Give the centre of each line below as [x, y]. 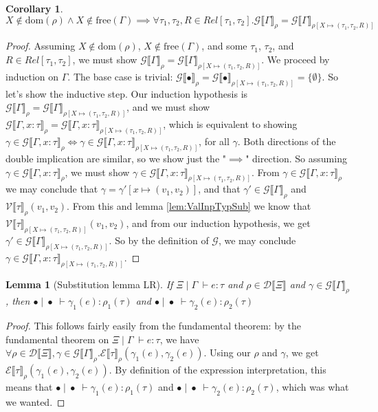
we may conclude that [52, 189]
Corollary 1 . [34, 8]
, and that [219, 189]
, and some [224, 46]
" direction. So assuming [296, 158]
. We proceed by [296, 59]
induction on [32, 76]
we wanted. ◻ [35, 401]
